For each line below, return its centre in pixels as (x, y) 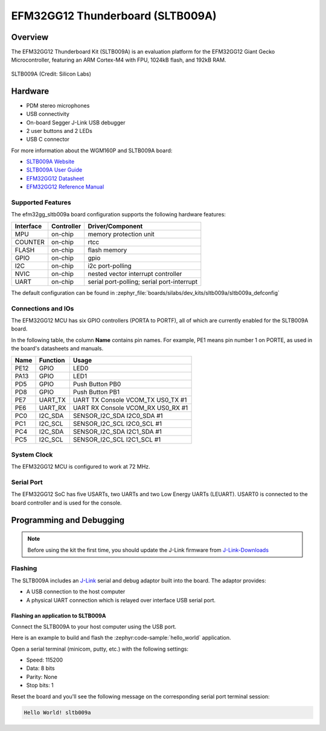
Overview (30, 37)
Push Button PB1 (96, 391)
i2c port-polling (110, 266)
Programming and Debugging (68, 520)
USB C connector (48, 140)
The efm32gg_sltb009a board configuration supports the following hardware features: (119, 214)
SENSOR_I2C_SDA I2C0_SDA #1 (118, 416)
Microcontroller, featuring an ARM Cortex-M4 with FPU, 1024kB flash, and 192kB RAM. (119, 60)
